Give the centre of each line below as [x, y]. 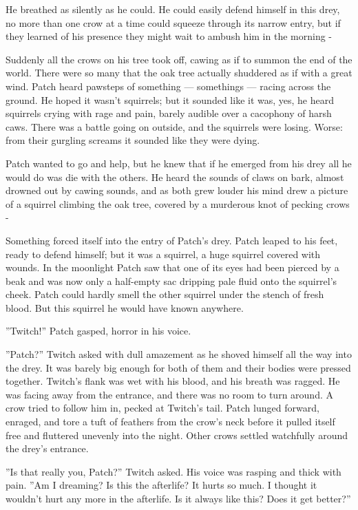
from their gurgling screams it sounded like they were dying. [133, 140]
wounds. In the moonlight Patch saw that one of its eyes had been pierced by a [172, 267]
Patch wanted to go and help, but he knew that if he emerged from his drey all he [179, 163]
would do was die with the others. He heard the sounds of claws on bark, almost [175, 177]
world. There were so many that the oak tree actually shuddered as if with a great [179, 73]
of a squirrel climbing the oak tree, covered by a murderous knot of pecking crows [178, 203]
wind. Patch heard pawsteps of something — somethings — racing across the [168, 86]
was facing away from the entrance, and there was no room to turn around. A [169, 394]
